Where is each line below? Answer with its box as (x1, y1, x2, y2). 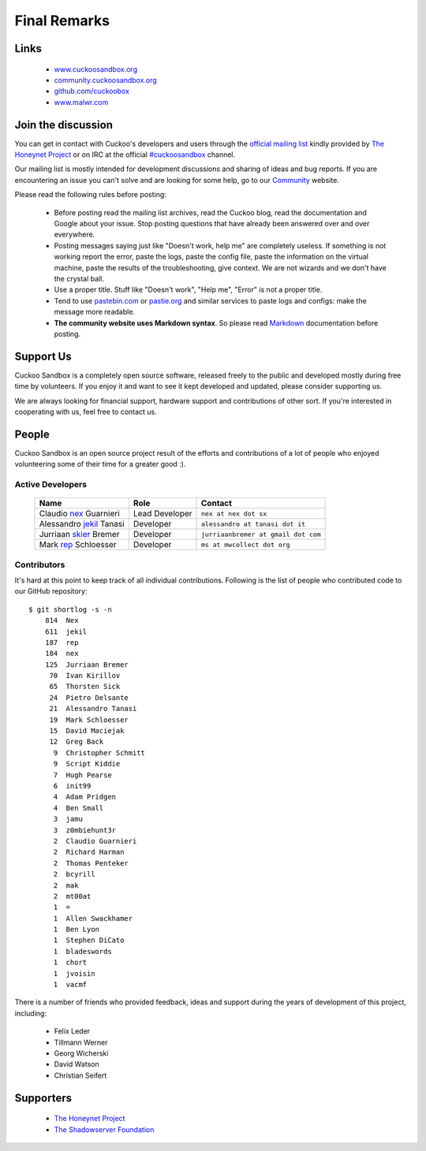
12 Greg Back (49, 737, 104, 747)
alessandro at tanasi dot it (201, 520, 306, 528)
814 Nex (44, 616, 79, 625)
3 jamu (53, 814, 83, 824)
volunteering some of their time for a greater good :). (14, 460, 186, 469)
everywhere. (54, 229, 95, 240)
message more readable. (54, 307, 136, 317)
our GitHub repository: (14, 587, 88, 596)
